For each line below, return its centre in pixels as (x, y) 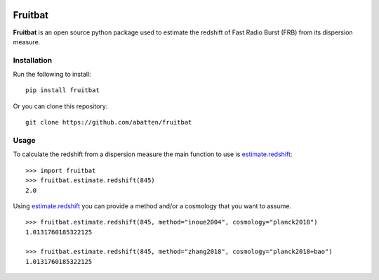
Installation (33, 60)
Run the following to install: (52, 75)
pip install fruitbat (62, 90)
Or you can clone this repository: (60, 106)
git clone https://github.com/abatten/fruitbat (109, 122)
